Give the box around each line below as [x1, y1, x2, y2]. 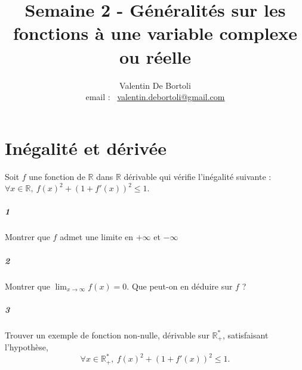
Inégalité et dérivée [5, 135, 167, 160]
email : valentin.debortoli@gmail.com [85, 91, 225, 103]
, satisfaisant [222, 328, 269, 341]
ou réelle [119, 44, 192, 69]
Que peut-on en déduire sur [131, 279, 233, 292]
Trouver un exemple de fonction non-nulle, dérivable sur [5, 328, 209, 341]
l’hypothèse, [5, 341, 48, 353]
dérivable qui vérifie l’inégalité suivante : [124, 170, 272, 182]
